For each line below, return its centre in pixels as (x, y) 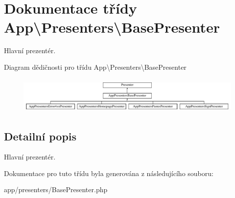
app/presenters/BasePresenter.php (56, 189)
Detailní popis (40, 136)
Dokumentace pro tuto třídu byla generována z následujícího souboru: (109, 173)
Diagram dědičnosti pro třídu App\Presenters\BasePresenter (95, 67)
